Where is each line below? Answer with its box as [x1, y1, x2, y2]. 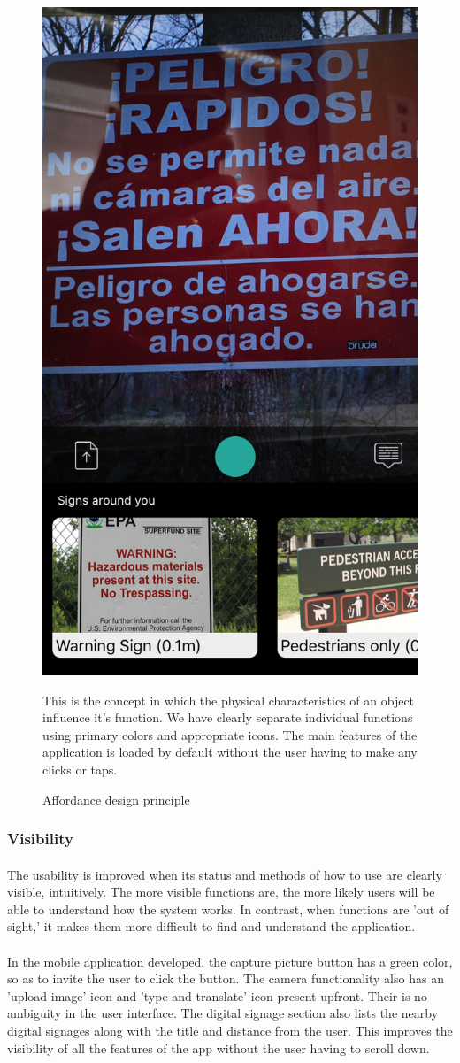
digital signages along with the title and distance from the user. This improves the [7, 1021, 453, 1040]
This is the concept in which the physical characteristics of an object [42, 690, 415, 709]
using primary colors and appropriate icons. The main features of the [42, 725, 418, 743]
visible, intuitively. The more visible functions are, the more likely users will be [7, 882, 435, 901]
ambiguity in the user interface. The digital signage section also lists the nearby [7, 1004, 439, 1022]
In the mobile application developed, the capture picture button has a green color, [7, 951, 453, 970]
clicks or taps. [42, 760, 118, 779]
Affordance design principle [42, 790, 190, 808]
